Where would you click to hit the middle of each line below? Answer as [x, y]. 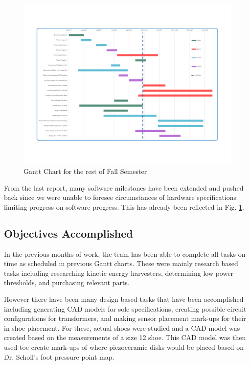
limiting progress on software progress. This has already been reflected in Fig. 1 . [124, 207]
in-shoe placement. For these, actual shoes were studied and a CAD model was [122, 328]
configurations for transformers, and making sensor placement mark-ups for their [125, 318]
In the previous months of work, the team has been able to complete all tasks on [125, 254]
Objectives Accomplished [68, 233]
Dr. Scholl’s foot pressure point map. [59, 356]
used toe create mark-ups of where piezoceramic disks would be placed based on [124, 347]
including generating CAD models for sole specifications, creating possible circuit [125, 308]
